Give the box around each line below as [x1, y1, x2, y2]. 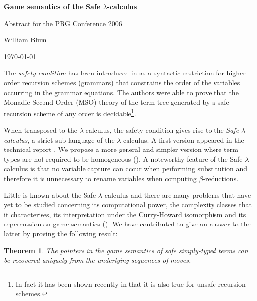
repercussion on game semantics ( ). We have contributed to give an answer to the [4, 219, 251, 229]
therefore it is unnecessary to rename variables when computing [4, 173, 197, 183]
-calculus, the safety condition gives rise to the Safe [83, 125, 239, 135]
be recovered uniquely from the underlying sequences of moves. [4, 255, 191, 265]
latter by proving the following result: [4, 228, 118, 238]
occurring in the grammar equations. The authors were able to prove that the [4, 87, 239, 97]
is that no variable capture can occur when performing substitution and [30, 163, 248, 174]
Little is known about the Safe [4, 189, 96, 200]
